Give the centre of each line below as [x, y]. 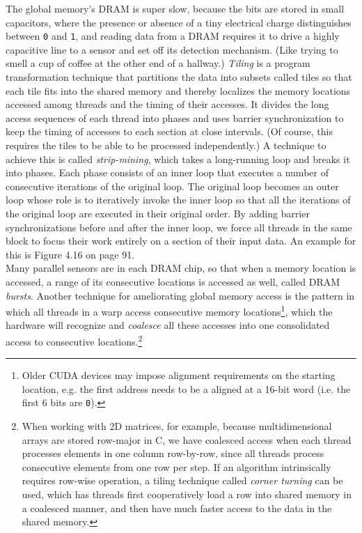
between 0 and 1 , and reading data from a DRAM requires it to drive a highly [173, 36]
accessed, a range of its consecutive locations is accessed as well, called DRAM [173, 281]
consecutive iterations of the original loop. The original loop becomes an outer [172, 186]
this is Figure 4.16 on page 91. [70, 254]
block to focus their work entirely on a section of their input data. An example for [181, 241]
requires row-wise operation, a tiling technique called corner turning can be [182, 480]
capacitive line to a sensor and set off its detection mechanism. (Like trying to [172, 49]
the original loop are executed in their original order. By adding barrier [158, 213]
